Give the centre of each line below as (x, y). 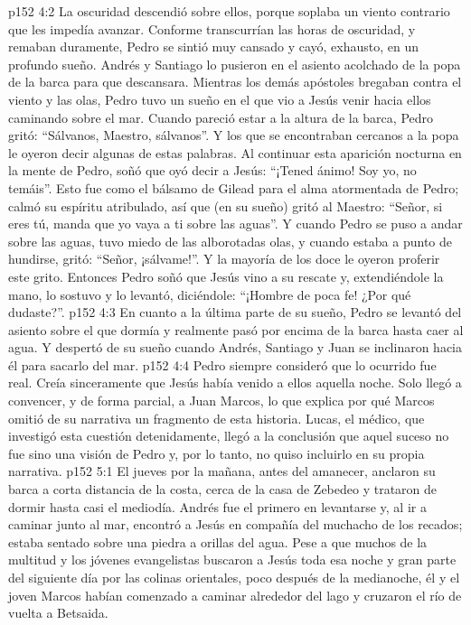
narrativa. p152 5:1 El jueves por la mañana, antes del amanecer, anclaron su (222, 471)
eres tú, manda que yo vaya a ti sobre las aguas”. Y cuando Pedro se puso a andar (235, 224)
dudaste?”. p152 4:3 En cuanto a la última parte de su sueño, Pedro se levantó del (235, 312)
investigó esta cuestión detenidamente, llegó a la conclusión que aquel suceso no (229, 436)
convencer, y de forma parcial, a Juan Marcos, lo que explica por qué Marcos (221, 401)
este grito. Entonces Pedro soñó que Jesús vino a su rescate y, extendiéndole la (226, 276)
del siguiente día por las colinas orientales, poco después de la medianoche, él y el (234, 577)
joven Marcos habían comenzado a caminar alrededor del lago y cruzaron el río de (235, 595)
